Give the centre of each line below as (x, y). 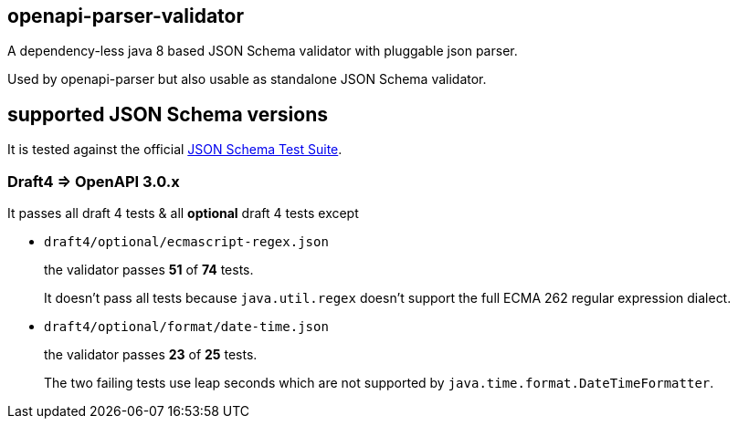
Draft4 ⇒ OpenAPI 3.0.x (94, 181)
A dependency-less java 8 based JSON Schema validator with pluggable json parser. (263, 51)
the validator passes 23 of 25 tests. (151, 355)
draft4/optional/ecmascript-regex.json (186, 242)
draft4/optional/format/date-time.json (186, 327)
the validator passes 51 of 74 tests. (149, 270)
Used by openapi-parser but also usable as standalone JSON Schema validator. (247, 79)
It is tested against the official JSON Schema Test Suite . (175, 150)
